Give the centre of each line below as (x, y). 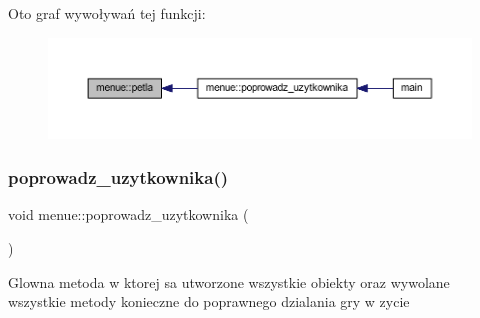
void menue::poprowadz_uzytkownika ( (128, 214)
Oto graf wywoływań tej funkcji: (107, 13)
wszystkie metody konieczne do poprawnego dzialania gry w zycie (209, 301)
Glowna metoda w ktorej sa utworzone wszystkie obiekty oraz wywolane (229, 281)
